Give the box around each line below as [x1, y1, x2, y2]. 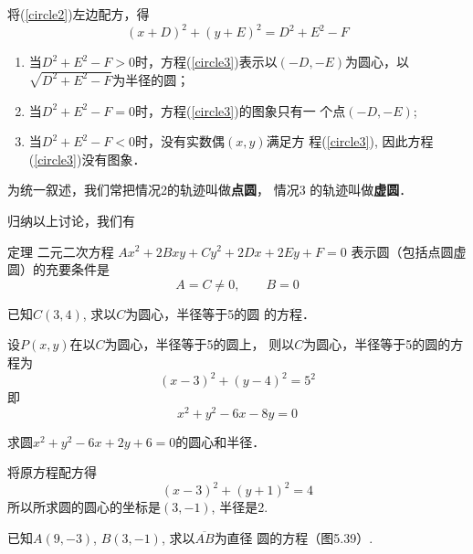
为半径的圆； [112, 69, 190, 89]
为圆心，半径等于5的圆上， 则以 [104, 335, 295, 354]
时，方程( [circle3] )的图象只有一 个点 [135, 101, 346, 120]
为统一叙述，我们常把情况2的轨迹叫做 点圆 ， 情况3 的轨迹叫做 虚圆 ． [7, 180, 413, 199]
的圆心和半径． [175, 431, 266, 451]
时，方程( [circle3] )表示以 [135, 52, 278, 71]
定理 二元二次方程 [7, 241, 114, 261]
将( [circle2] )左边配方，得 [7, 5, 150, 23]
